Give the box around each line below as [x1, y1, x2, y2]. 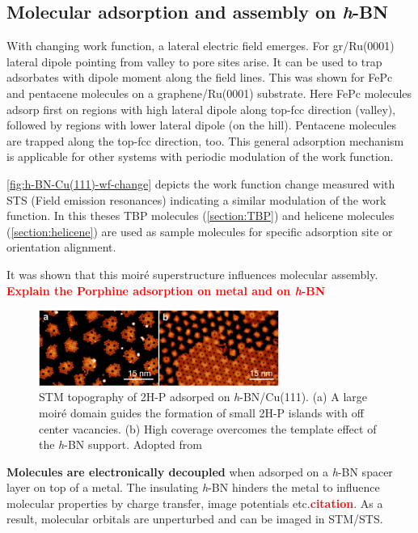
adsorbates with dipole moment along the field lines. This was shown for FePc [6, 69, 393, 86]
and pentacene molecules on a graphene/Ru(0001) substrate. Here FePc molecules [6, 84, 412, 101]
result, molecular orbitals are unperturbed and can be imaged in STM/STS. [6, 510, 383, 527]
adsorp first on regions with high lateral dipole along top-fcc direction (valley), [6, 100, 396, 117]
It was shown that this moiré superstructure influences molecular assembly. [6, 265, 378, 282]
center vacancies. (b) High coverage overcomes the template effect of [39, 420, 377, 437]
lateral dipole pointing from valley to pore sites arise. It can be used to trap [6, 53, 382, 70]
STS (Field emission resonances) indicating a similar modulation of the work [6, 191, 386, 208]
